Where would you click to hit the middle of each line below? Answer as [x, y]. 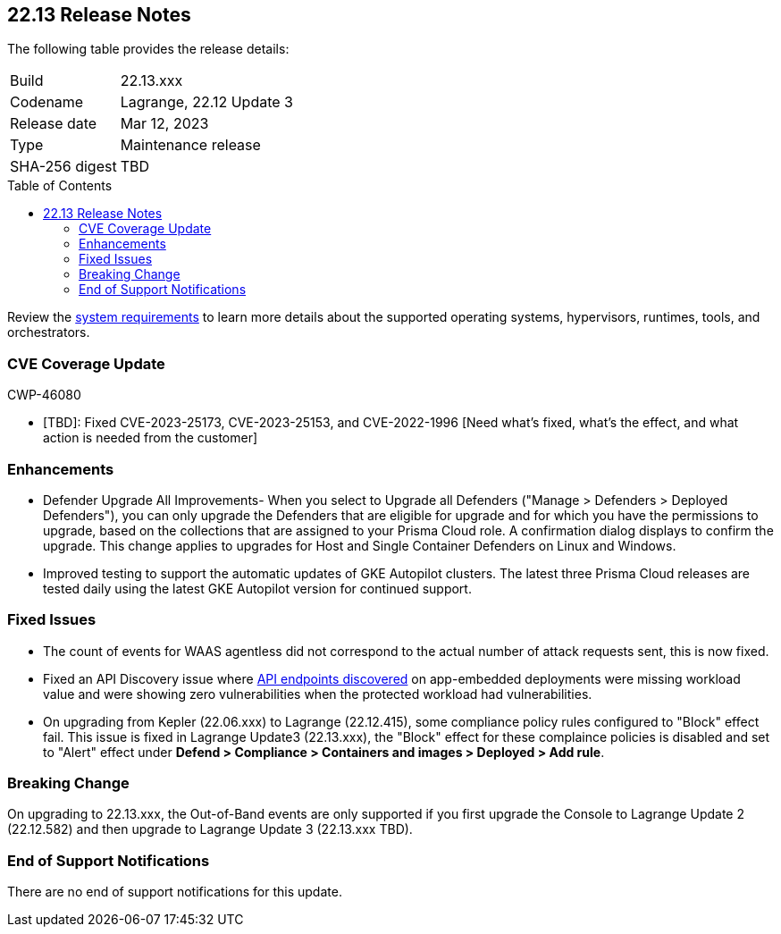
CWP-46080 [44, 395]
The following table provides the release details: [148, 49]
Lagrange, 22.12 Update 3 [206, 102]
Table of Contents [60, 186]
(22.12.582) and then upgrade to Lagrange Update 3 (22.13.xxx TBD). [210, 829]
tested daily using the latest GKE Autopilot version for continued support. [257, 588]
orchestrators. [49, 332]
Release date [54, 124]
